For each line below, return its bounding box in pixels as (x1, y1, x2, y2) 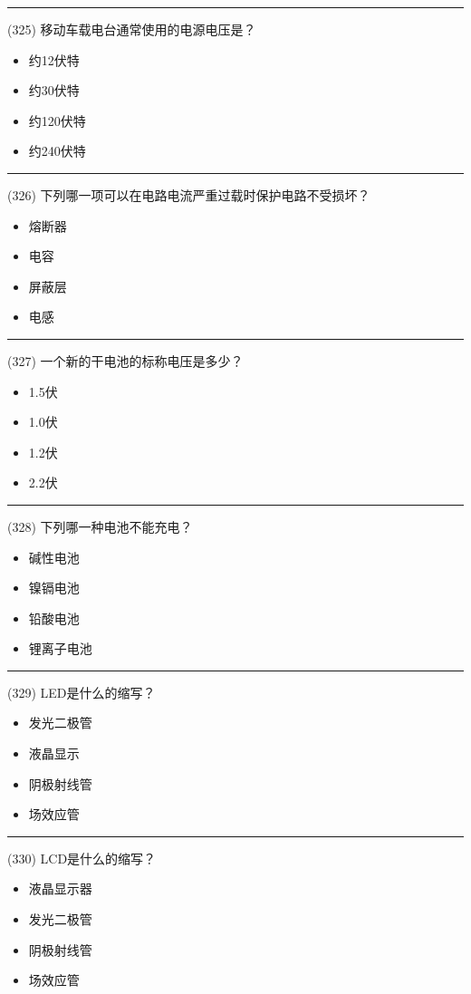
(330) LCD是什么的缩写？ (7, 848, 157, 867)
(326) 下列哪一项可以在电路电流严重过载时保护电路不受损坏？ (7, 185, 370, 204)
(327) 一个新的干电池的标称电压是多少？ (7, 351, 244, 370)
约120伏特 (28, 111, 86, 130)
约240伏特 (28, 141, 86, 160)
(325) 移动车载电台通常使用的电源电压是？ (7, 20, 256, 38)
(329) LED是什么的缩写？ (7, 682, 156, 701)
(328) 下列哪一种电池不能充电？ (7, 516, 193, 536)
